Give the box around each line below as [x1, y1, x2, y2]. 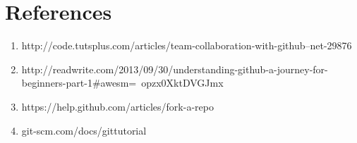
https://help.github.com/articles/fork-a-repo [21, 99, 214, 113]
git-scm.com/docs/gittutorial [21, 123, 147, 137]
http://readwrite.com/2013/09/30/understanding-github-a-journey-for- [21, 61, 328, 76]
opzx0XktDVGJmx [141, 75, 224, 90]
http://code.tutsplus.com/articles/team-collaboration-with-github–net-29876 [21, 38, 352, 53]
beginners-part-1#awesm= [21, 75, 137, 90]
